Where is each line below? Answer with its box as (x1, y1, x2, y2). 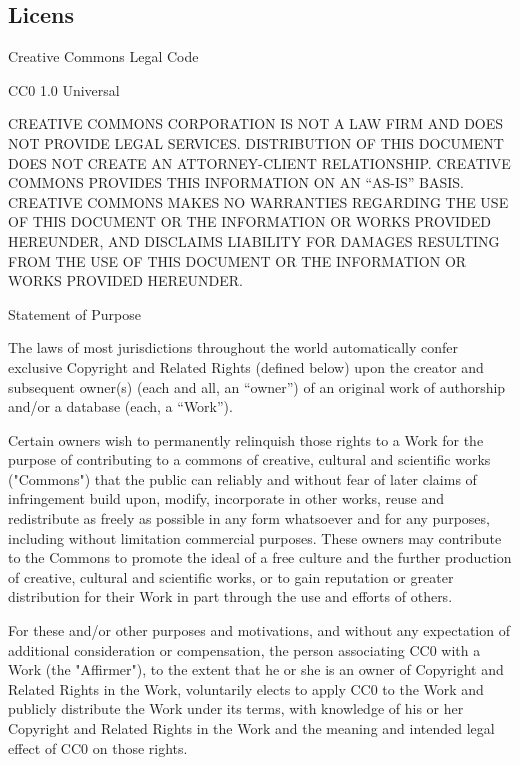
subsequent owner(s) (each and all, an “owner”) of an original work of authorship (8, 376, 506, 397)
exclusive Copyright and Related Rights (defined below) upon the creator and (8, 356, 484, 377)
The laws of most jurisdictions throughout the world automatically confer (8, 337, 459, 358)
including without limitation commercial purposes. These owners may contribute (8, 527, 502, 548)
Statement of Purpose (8, 303, 141, 324)
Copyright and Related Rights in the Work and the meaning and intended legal (8, 718, 495, 739)
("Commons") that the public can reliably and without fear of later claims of (8, 468, 477, 489)
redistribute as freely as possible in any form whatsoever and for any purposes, (8, 508, 490, 529)
